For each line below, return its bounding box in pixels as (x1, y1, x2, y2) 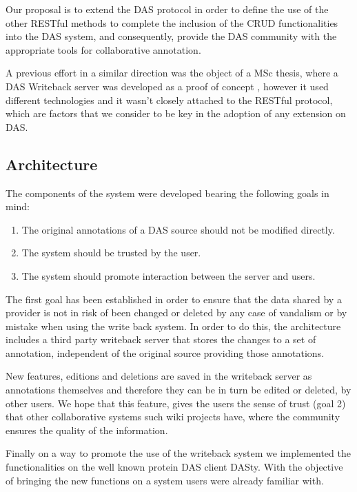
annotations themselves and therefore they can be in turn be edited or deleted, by (6, 382, 351, 397)
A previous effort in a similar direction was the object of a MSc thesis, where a (6, 65, 338, 80)
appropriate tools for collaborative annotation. (6, 42, 201, 57)
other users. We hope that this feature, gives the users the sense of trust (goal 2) (6, 396, 346, 410)
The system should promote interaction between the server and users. (21, 268, 316, 283)
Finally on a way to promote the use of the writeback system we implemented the (6, 446, 351, 460)
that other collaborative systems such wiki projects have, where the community (6, 409, 340, 424)
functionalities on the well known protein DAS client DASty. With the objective (6, 460, 343, 474)
